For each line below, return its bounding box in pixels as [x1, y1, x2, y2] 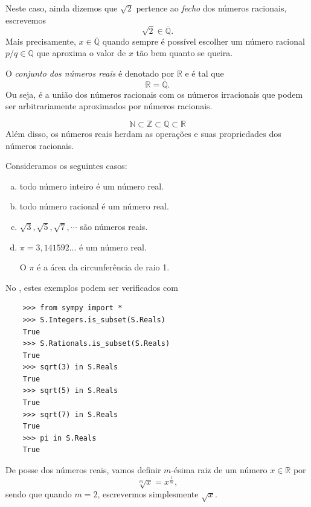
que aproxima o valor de [36, 46, 126, 59]
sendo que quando [5, 487, 72, 500]
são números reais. [80, 220, 148, 232]
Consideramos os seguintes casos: [5, 159, 127, 172]
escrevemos [5, 13, 46, 26]
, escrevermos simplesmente [97, 487, 199, 500]
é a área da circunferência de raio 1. [37, 261, 170, 273]
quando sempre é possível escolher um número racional [102, 34, 305, 47]
